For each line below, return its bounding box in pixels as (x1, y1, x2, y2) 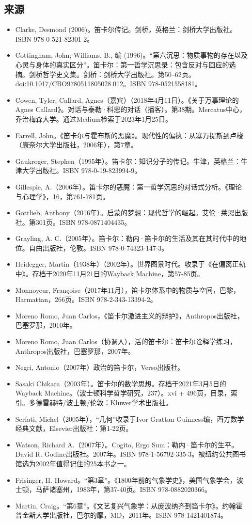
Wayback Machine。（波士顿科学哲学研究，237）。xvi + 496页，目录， (15, 388, 231, 398)
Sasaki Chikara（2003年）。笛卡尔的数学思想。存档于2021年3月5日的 (15, 378, 226, 388)
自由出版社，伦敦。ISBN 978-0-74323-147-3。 (29, 242, 169, 253)
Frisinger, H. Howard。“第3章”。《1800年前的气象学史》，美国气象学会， (15, 475, 236, 485)
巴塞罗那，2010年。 (15, 320, 77, 330)
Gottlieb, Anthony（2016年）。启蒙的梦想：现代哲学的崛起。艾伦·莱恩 (15, 207, 235, 218)
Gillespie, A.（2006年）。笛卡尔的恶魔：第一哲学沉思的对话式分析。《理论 (15, 181, 242, 191)
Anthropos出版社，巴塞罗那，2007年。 (15, 346, 135, 356)
